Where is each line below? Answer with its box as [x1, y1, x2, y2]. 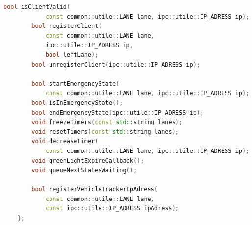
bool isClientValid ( [3, 3, 71, 10]
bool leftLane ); [45, 51, 99, 58]
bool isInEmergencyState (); [31, 99, 123, 106]
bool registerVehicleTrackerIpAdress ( [31, 186, 158, 193]
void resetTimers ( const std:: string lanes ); [31, 128, 179, 135]
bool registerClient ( [31, 23, 102, 30]
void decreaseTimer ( [31, 138, 99, 145]
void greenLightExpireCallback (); [31, 157, 144, 164]
